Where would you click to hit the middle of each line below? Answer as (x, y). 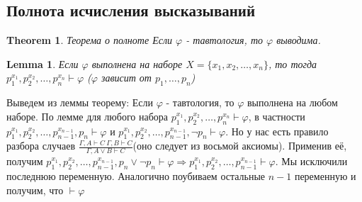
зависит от (126, 78)
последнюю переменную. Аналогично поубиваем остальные (136, 176)
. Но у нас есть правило (277, 131)
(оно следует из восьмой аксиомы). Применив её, (240, 146)
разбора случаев (41, 146)
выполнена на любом (292, 102)
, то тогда (293, 63)
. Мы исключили (311, 161)
